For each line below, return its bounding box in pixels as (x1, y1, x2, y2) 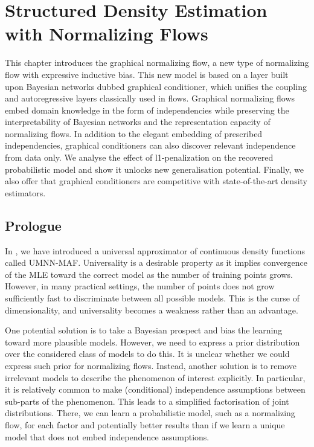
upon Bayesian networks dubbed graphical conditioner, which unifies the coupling (5, 80, 307, 92)
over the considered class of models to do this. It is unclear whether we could (5, 347, 290, 360)
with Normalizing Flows (5, 21, 208, 46)
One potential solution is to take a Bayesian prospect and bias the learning (5, 324, 283, 336)
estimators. (5, 186, 46, 199)
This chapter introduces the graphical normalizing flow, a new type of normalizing (5, 56, 309, 69)
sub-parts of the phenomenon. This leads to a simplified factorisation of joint (5, 394, 289, 407)
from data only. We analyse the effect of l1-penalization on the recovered (5, 151, 274, 164)
